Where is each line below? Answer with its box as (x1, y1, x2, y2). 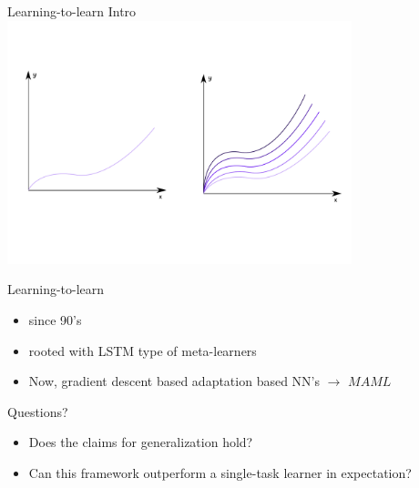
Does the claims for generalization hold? (28, 432, 253, 452)
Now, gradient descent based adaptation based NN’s (28, 371, 321, 391)
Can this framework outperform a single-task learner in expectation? (28, 463, 412, 482)
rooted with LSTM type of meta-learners (28, 341, 257, 360)
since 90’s (28, 310, 82, 330)
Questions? (7, 402, 68, 421)
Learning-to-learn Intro (7, 2, 137, 20)
